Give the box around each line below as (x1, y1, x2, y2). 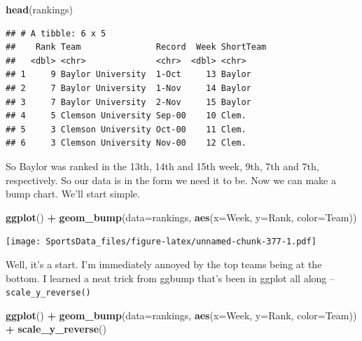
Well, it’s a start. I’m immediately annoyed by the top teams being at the (6, 256, 322, 271)
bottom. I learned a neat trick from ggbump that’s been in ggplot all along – (6, 270, 335, 285)
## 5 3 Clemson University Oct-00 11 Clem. (6, 124, 246, 134)
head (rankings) (6, 2, 73, 16)
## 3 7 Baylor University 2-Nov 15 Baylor (6, 97, 251, 107)
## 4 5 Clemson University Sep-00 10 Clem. (6, 111, 246, 121)
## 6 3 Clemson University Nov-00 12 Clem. (6, 138, 246, 148)
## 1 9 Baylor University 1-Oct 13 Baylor (6, 69, 251, 80)
